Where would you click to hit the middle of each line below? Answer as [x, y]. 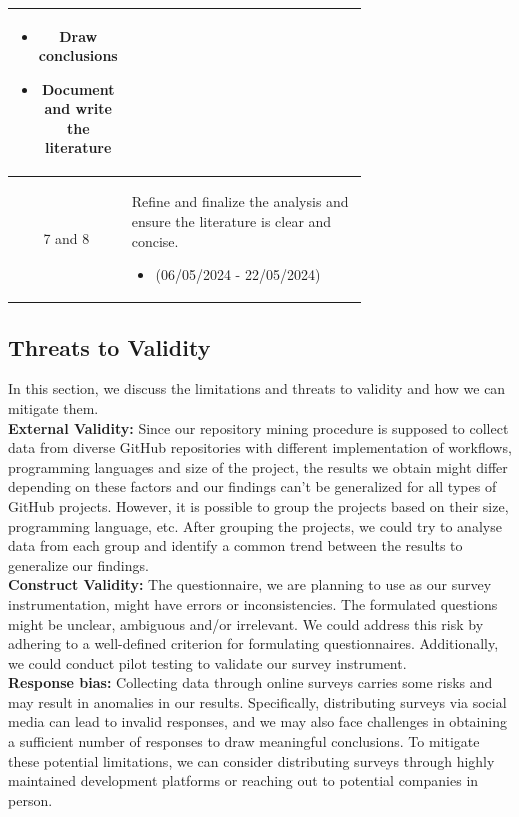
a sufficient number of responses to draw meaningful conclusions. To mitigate [244, 741]
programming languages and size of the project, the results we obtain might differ [258, 466]
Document [78, 88]
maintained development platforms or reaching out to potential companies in [243, 780]
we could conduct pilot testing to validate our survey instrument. [207, 662]
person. [30, 799]
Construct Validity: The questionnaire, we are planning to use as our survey [250, 584]
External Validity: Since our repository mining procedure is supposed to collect [258, 427]
